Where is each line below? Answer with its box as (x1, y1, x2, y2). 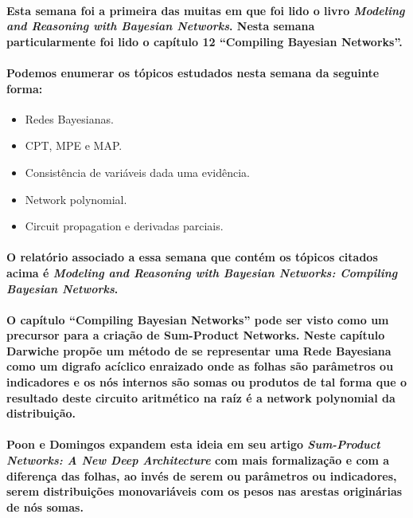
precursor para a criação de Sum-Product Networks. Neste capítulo (6, 327, 385, 343)
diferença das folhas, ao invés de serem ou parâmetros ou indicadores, (6, 467, 397, 484)
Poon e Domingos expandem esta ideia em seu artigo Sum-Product (6, 436, 380, 453)
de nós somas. (6, 498, 84, 515)
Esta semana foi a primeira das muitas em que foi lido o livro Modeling (6, 2, 405, 18)
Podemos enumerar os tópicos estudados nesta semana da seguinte (6, 64, 380, 80)
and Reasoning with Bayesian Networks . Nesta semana (6, 18, 315, 34)
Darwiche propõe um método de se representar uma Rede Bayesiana (6, 342, 392, 359)
